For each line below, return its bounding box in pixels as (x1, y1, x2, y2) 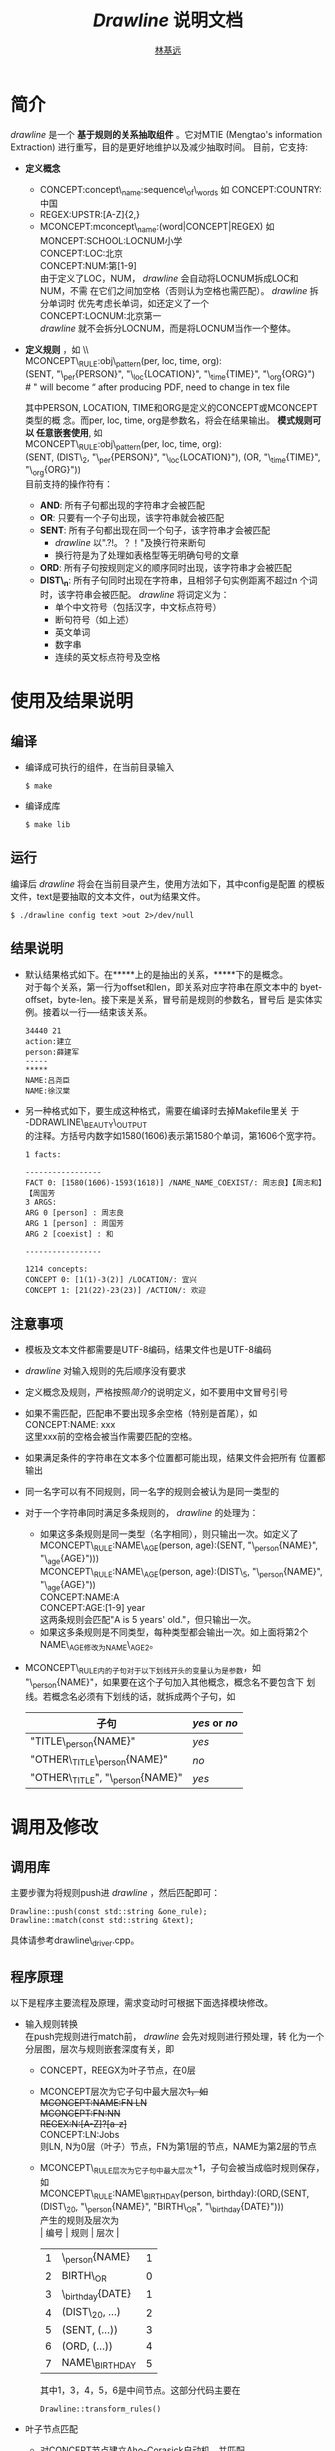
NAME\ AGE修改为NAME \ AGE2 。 (39, 1639, 159, 1653)
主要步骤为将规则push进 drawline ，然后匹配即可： (10, 1887, 221, 1899)
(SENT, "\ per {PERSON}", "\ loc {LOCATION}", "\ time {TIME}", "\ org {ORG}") (24, 368, 316, 382)
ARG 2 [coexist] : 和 (24, 1229, 114, 1240)
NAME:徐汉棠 (24, 1086, 71, 1096)
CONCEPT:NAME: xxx (24, 1419, 116, 1431)
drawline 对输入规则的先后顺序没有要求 (24, 1365, 187, 1377)
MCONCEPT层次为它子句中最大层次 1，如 (39, 2086, 209, 2098)
